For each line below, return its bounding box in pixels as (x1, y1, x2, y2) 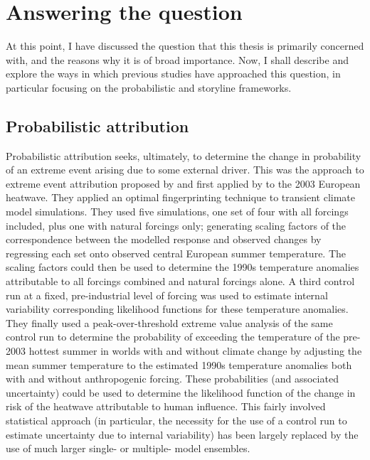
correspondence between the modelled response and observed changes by (6, 232, 322, 247)
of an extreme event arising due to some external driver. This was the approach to (6, 162, 364, 177)
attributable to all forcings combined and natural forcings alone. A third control (6, 274, 355, 289)
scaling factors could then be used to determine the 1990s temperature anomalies (6, 260, 359, 274)
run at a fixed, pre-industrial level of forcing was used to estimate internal (6, 287, 328, 302)
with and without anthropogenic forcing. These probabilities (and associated (6, 371, 339, 386)
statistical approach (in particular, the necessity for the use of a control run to (6, 412, 347, 427)
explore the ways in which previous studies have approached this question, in (6, 66, 341, 81)
